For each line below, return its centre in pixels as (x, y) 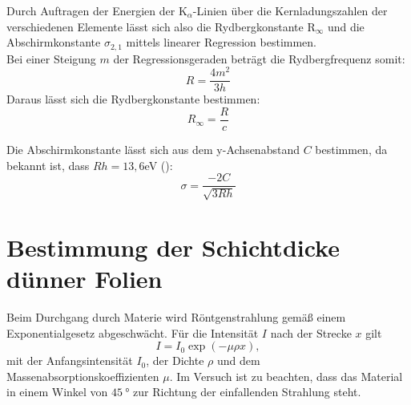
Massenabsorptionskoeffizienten (83, 376)
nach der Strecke (311, 332)
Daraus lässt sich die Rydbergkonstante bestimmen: (133, 99)
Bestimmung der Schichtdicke (173, 247)
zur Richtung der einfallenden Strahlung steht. (247, 392)
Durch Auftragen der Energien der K (97, 10)
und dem (238, 360)
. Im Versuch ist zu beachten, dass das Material (286, 376)
